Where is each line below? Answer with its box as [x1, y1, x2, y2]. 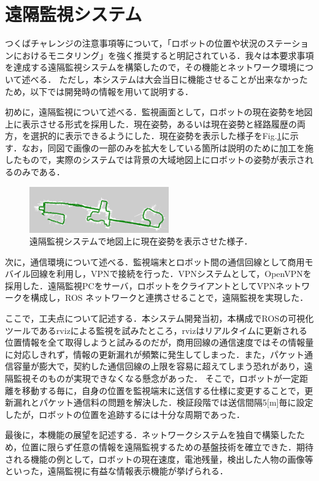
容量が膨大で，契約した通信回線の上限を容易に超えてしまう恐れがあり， [13, 360, 304, 373]
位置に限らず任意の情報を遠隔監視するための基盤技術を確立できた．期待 [21, 441, 314, 453]
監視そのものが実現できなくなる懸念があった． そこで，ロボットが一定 [13, 372, 300, 385]
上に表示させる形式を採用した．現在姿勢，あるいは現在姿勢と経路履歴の [5, 117, 297, 130]
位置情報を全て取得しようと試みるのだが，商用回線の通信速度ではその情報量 [5, 336, 314, 349]
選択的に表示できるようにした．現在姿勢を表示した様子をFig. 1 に [30, 129, 290, 142]
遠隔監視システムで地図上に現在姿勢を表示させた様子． [29, 235, 253, 248]
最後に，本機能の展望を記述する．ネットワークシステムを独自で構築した [5, 428, 296, 441]
